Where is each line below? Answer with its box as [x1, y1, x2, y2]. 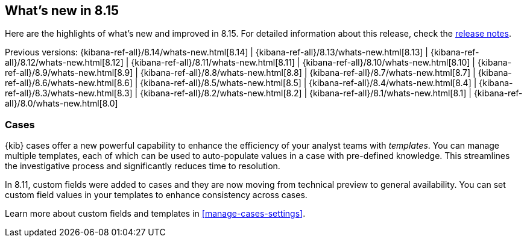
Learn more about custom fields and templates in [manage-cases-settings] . [5, 208, 306, 219]
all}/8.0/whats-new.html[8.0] [5, 98, 118, 109]
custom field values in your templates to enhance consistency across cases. [5, 190, 308, 200]
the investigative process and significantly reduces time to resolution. [5, 161, 280, 172]
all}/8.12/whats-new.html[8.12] [5, 57, 124, 68]
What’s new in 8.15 [5, 3, 119, 18]
